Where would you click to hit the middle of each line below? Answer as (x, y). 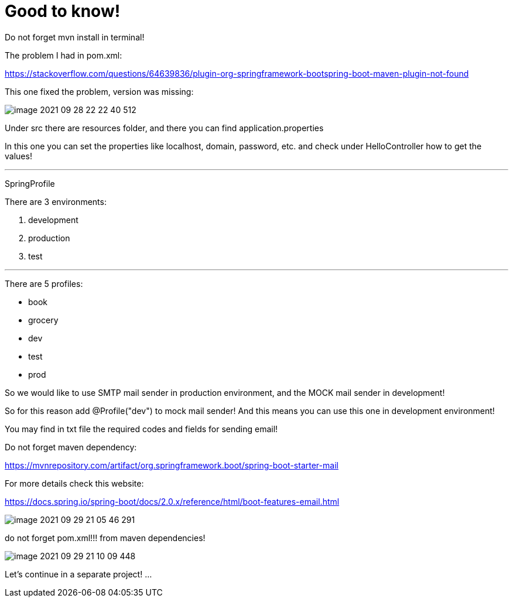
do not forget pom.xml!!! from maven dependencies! (105, 538)
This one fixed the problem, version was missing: (99, 91)
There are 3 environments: (56, 201)
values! (18, 156)
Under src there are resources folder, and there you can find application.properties (164, 128)
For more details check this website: (74, 483)
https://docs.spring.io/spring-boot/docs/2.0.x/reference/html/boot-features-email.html (172, 501)
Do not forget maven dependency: (71, 447)
